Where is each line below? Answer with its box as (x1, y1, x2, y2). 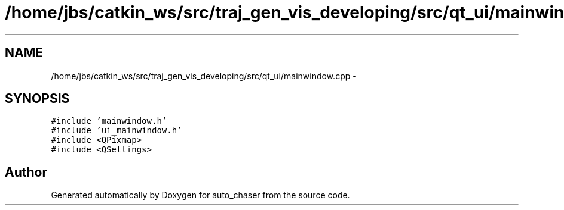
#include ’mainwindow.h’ (51, 116, 167, 126)
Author (5, 164, 47, 180)
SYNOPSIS (5, 91, 70, 106)
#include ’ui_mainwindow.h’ (51, 126, 182, 136)
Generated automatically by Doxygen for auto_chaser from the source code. (51, 190, 350, 200)
